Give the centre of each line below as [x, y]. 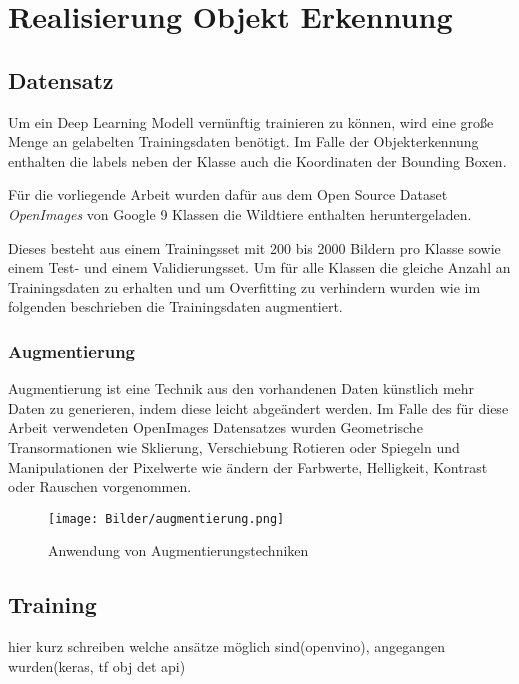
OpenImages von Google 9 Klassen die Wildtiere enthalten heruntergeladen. [240, 213]
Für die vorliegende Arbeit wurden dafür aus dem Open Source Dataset [228, 194]
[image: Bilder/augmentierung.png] [166, 518]
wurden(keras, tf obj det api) [97, 665]
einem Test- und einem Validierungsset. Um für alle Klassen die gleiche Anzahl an [259, 267]
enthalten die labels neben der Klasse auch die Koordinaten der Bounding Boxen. [257, 160]
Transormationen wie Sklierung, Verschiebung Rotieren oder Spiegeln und [234, 446]
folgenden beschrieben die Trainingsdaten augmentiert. [175, 306]
